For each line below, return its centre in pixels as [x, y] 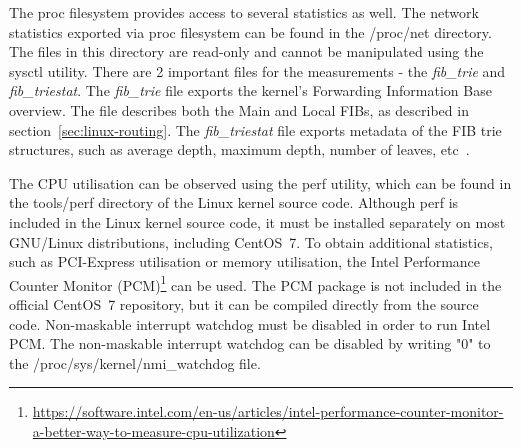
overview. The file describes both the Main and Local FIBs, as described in [239, 109]
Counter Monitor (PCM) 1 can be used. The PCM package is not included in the [255, 283]
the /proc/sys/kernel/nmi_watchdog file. [135, 362]
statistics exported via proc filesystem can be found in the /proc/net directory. [250, 31]
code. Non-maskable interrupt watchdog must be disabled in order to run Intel [250, 323]
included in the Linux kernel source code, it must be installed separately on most [257, 221]
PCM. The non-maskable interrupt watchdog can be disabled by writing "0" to [250, 343]
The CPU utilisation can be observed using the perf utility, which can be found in [260, 182]
